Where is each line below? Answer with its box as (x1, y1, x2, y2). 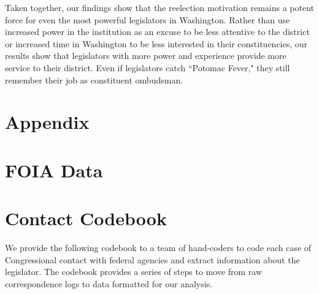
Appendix (5, 109, 90, 134)
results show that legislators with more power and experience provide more (5, 49, 286, 62)
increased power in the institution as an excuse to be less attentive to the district (5, 25, 310, 38)
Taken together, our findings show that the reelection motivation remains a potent (5, 1, 314, 14)
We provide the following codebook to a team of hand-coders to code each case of (5, 241, 312, 254)
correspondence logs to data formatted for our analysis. (5, 277, 213, 290)
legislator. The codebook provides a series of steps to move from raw (5, 265, 263, 278)
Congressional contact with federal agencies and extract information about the (5, 253, 300, 266)
